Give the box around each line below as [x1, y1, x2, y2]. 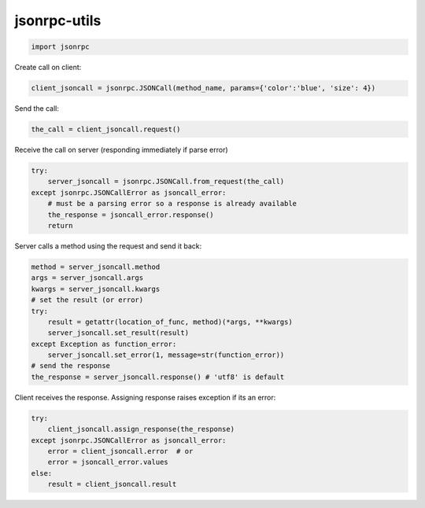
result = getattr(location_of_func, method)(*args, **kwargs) [47, 317, 293, 326]
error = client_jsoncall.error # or [47, 447, 194, 456]
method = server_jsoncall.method [31, 262, 161, 271]
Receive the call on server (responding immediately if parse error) [14, 145, 228, 155]
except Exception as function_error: [31, 339, 177, 348]
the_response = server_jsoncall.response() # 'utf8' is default [31, 372, 285, 381]
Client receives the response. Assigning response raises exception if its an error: [14, 392, 276, 402]
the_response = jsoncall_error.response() [47, 210, 214, 219]
